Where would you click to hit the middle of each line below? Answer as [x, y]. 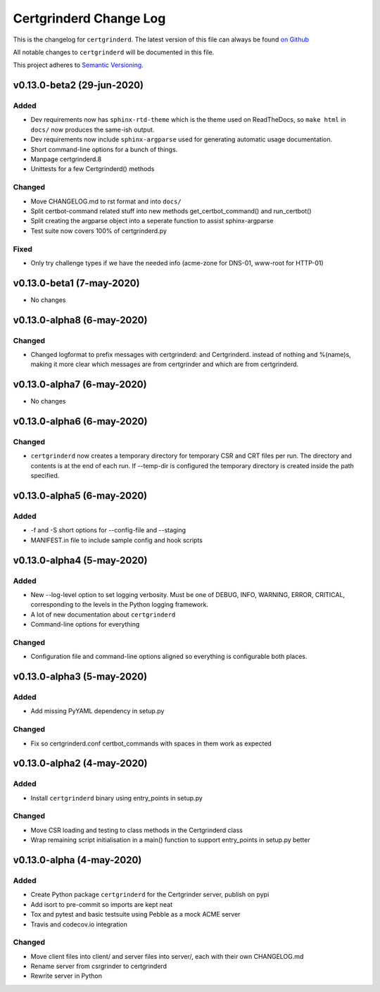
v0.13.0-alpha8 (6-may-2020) [80, 320]
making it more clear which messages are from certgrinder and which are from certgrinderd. [165, 364]
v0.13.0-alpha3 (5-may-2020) [80, 677]
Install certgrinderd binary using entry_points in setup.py [117, 798]
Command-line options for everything [85, 624]
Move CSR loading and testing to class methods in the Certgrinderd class [137, 830]
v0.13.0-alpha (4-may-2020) [77, 860]
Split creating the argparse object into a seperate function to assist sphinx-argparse [152, 221]
